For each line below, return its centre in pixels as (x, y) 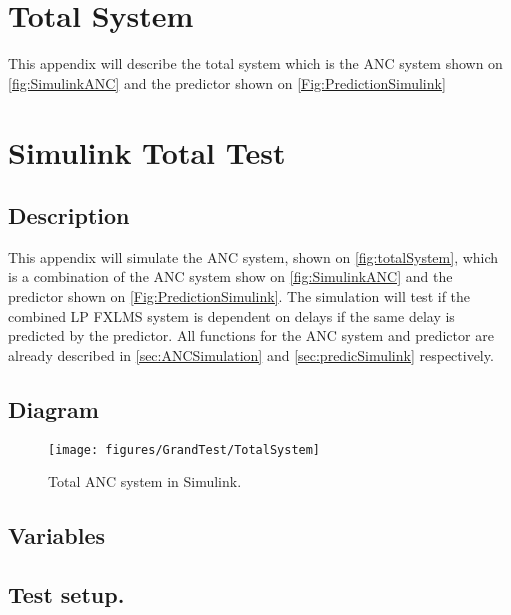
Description (69, 215)
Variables (57, 535)
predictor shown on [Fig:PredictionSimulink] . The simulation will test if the (239, 296)
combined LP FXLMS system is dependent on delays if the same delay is (231, 315)
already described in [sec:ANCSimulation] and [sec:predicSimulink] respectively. (251, 354)
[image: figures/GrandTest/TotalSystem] (184, 449)
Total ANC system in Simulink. (145, 481)
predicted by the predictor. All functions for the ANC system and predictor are (251, 335)
